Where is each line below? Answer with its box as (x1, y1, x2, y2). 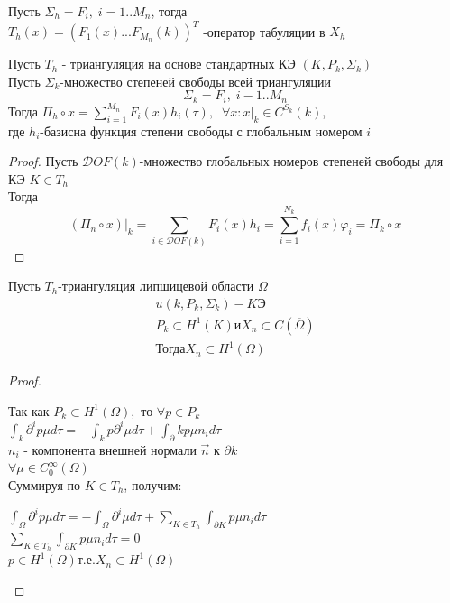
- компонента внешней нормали (23, 440, 197, 459)
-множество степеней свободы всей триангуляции (60, 71, 332, 90)
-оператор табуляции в (203, 22, 326, 41)
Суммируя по (8, 475, 81, 494)
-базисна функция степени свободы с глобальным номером (40, 121, 363, 140)
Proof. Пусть (8, 152, 78, 171)
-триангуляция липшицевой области (58, 276, 254, 295)
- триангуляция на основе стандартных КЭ (61, 54, 296, 73)
